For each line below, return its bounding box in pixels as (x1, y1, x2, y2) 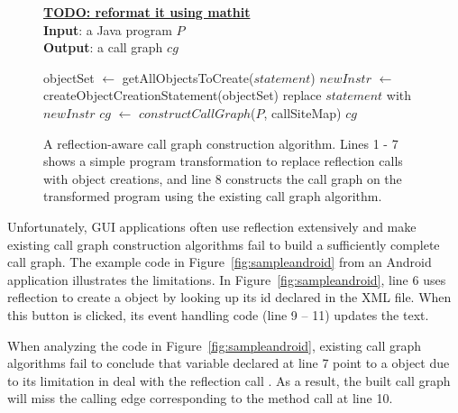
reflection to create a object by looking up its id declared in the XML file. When (7, 288, 452, 307)
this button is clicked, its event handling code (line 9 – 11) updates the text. (7, 305, 429, 324)
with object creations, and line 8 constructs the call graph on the (43, 169, 402, 188)
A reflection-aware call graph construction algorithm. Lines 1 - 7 (43, 133, 398, 152)
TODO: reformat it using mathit (43, 3, 251, 21)
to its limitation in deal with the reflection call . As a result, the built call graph (7, 371, 451, 390)
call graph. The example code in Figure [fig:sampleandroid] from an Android (7, 252, 432, 271)
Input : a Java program (43, 20, 172, 39)
